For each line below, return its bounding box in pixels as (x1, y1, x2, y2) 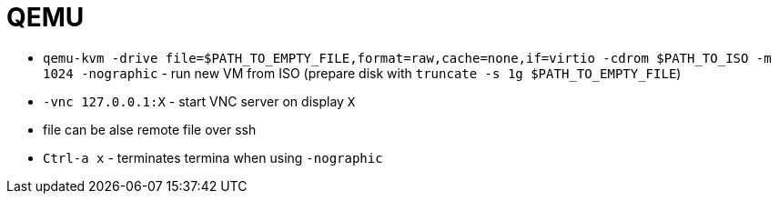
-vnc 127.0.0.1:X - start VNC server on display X (43, 93, 356, 109)
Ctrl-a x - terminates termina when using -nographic (43, 149, 383, 166)
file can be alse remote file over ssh (43, 121, 257, 137)
